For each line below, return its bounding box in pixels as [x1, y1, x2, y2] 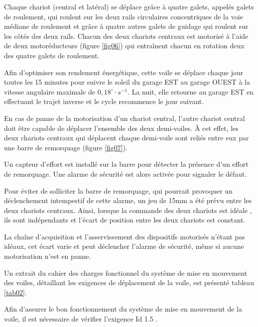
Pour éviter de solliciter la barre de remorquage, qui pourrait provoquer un [4, 185, 233, 196]
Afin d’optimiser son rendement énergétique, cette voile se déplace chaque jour [4, 67, 244, 77]
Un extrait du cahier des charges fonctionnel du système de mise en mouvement [4, 267, 248, 278]
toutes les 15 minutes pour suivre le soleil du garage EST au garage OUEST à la [4, 77, 251, 87]
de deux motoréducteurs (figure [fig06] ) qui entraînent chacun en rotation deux [4, 40, 245, 51]
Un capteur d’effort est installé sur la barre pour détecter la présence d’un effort [4, 159, 249, 169]
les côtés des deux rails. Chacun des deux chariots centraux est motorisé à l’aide [4, 30, 249, 41]
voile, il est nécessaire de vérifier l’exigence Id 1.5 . [4, 314, 158, 324]
